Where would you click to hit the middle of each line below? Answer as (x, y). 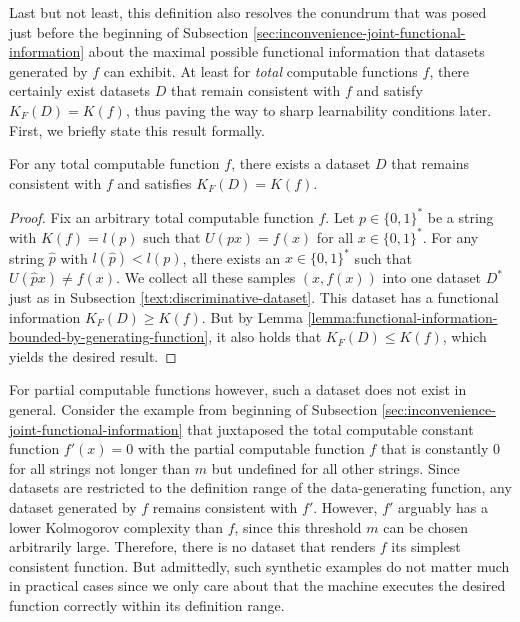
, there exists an (231, 257)
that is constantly (434, 448)
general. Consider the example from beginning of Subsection (193, 409)
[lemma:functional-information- (402, 316)
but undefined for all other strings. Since (335, 467)
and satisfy (389, 90)
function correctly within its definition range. (147, 604)
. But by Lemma (252, 316)
